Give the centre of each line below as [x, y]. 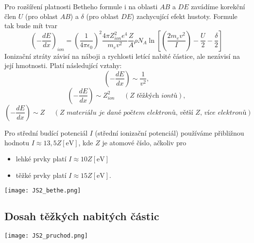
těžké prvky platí [41, 175]
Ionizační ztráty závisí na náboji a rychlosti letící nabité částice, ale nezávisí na [122, 56]
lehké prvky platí [41, 159]
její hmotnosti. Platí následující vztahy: [63, 65]
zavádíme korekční [218, 6]
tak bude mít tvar [31, 26]
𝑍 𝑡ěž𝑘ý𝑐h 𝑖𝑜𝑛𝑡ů [154, 95]
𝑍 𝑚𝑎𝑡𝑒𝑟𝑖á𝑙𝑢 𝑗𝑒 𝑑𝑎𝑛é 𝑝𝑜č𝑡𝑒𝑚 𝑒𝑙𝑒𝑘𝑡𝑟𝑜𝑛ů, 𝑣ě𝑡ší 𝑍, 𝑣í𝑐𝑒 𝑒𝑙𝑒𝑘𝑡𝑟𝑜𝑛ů [153, 113]
